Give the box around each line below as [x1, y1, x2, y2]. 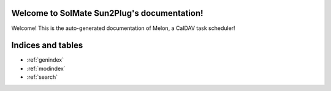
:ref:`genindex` [26, 56, 64, 64]
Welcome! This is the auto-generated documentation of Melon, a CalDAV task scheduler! [11, 24, 235, 32]
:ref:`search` [26, 73, 58, 81]
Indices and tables [11, 40, 83, 51]
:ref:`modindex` [26, 65, 66, 72]
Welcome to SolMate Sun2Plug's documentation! [11, 8, 204, 18]
